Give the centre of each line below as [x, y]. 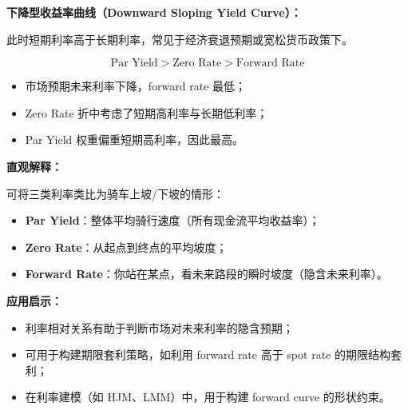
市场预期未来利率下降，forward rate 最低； [136, 86]
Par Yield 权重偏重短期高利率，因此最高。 [135, 139]
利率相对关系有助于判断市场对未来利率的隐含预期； [159, 327]
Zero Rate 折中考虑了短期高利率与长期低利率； [147, 112]
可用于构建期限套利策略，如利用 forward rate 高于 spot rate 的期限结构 [208, 354]
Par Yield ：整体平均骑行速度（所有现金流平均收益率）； [172, 220]
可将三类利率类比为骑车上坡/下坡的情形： [115, 193]
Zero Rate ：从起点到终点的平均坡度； [126, 247]
